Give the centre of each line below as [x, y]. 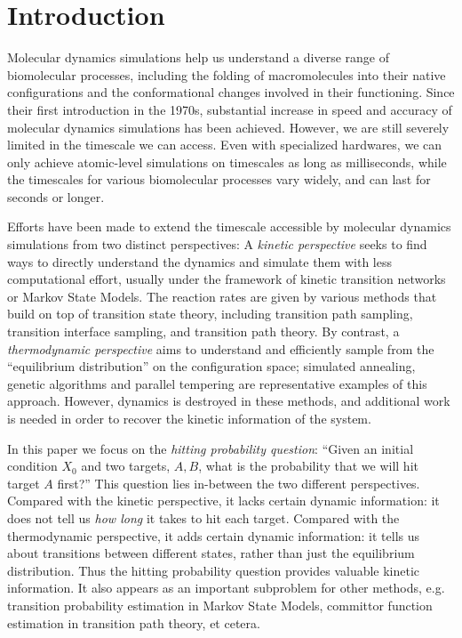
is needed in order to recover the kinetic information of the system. [189, 418]
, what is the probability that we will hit [308, 466]
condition [32, 466]
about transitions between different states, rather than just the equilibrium [211, 553]
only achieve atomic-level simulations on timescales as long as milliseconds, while [227, 162]
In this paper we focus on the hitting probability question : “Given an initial [211, 448]
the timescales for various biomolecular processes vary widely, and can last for [219, 179]
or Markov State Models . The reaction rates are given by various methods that [222, 296]
